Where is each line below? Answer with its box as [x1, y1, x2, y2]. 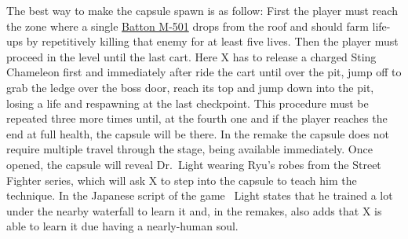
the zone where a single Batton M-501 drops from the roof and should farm [6, 17, 369, 34]
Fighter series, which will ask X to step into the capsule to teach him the [6, 171, 357, 188]
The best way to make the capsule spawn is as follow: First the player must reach [6, 2, 398, 18]
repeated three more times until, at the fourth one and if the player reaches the [6, 110, 388, 127]
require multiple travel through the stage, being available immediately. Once [6, 141, 373, 157]
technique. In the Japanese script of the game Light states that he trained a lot [6, 187, 393, 204]
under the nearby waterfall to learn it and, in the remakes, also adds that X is [6, 202, 382, 219]
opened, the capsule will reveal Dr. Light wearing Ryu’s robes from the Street [6, 156, 381, 172]
